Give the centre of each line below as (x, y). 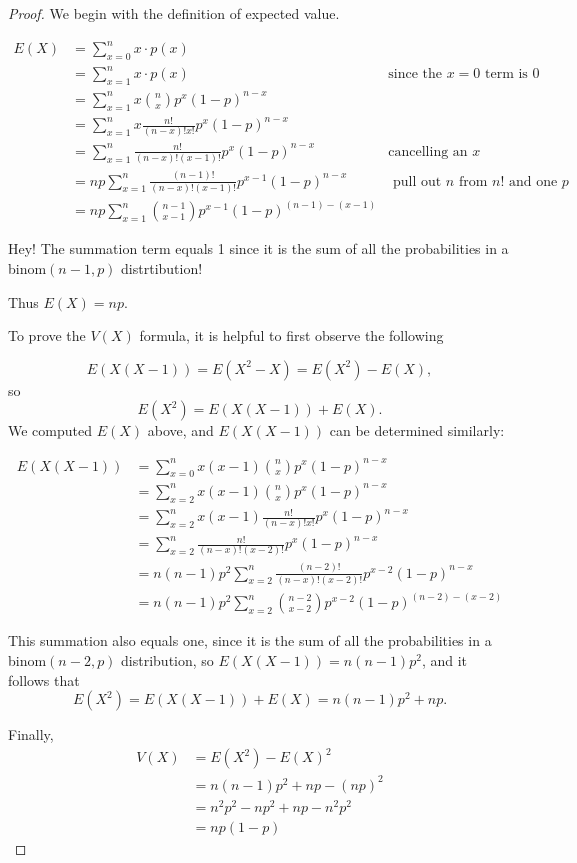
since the (415, 74)
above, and (180, 430)
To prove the (47, 335)
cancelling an (428, 151)
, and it (444, 660)
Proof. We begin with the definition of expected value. (174, 13)
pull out (417, 181)
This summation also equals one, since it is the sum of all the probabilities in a (250, 640)
